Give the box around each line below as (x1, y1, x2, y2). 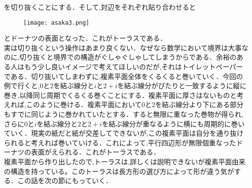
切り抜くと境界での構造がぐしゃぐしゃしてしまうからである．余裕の (19, 52, 236, 62)
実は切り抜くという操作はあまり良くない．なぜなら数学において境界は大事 (4, 42, 242, 52)
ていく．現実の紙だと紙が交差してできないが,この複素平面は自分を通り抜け (4, 128, 244, 138)
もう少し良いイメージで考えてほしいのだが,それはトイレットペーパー (24, 62, 243, 72)
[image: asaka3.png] (23, 19, 90, 26)
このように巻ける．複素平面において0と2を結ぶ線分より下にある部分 (26, 99, 244, 110)
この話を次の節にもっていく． (17, 175, 113, 186)
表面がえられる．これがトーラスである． (31, 147, 160, 157)
